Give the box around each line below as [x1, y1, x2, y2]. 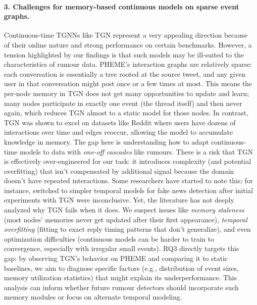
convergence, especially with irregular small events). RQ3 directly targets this [4, 243, 239, 254]
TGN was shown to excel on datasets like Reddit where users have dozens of [4, 117, 236, 127]
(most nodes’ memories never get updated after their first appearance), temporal [4, 214, 248, 224]
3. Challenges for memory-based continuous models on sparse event [4, 1, 239, 11]
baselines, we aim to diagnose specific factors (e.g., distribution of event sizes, [4, 262, 239, 273]
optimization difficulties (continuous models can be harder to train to [4, 233, 214, 244]
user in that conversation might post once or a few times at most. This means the [4, 78, 252, 89]
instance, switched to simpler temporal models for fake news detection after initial [4, 185, 253, 195]
